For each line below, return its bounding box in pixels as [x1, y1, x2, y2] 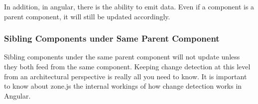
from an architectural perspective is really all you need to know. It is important [4, 71, 247, 81]
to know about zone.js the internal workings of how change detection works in [4, 81, 242, 91]
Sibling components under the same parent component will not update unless [4, 52, 240, 62]
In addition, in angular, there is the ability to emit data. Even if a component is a [4, 1, 255, 11]
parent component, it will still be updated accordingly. [4, 11, 170, 21]
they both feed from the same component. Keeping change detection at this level [4, 61, 251, 71]
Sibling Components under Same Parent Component [4, 32, 220, 45]
